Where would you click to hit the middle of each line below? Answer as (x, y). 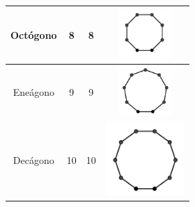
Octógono (34, 34)
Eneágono (33, 91)
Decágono (33, 159)
